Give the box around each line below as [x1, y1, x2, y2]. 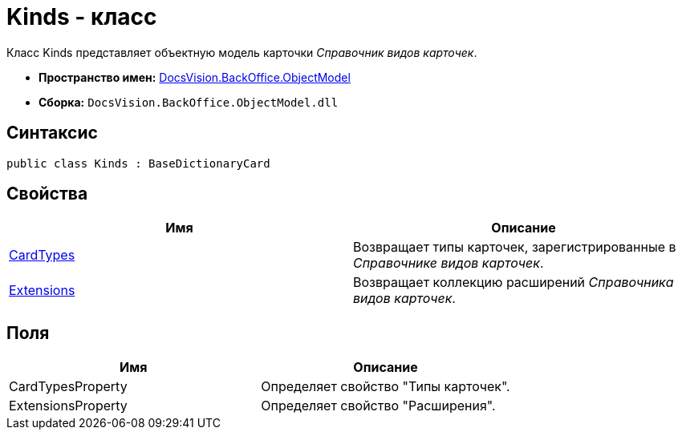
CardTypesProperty [9, 378, 128, 395]
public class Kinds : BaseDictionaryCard [6, 156, 270, 170]
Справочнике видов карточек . [353, 255, 544, 272]
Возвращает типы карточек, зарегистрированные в [353, 239, 676, 256]
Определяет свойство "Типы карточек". [261, 378, 510, 395]
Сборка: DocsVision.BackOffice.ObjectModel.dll [39, 95, 339, 109]
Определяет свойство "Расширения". [261, 398, 496, 414]
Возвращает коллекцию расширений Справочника [353, 274, 674, 291]
